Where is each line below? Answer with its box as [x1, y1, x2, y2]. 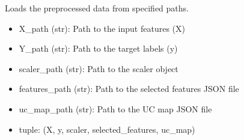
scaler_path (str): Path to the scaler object [19, 62, 178, 75]
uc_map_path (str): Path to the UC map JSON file [19, 102, 212, 115]
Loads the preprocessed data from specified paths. [5, 2, 189, 14]
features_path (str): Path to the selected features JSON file [19, 82, 239, 95]
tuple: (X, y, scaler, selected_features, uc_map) [19, 123, 195, 135]
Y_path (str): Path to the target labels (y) [19, 42, 178, 55]
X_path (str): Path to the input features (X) [19, 22, 185, 34]
